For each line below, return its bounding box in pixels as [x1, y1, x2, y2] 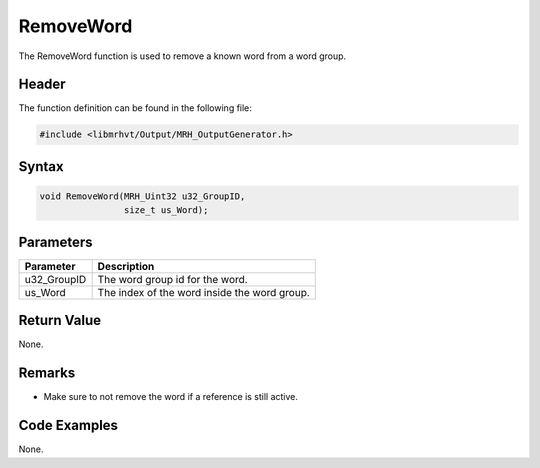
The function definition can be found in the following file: [18, 102, 252, 114]
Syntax [18, 158, 64, 175]
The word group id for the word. [97, 272, 249, 286]
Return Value [18, 312, 102, 329]
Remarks [18, 365, 76, 382]
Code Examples [18, 417, 119, 434]
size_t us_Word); [123, 205, 209, 216]
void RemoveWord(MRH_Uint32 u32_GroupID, [39, 191, 246, 202]
